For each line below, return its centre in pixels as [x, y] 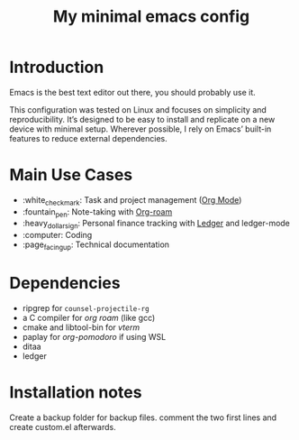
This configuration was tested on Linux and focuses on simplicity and [138, 109]
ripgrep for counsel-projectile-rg [86, 308]
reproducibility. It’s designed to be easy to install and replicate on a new [142, 119]
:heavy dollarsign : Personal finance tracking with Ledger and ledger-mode [156, 225]
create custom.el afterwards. [63, 426]
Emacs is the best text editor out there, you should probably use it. [133, 92]
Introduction [57, 67]
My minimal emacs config [151, 17]
